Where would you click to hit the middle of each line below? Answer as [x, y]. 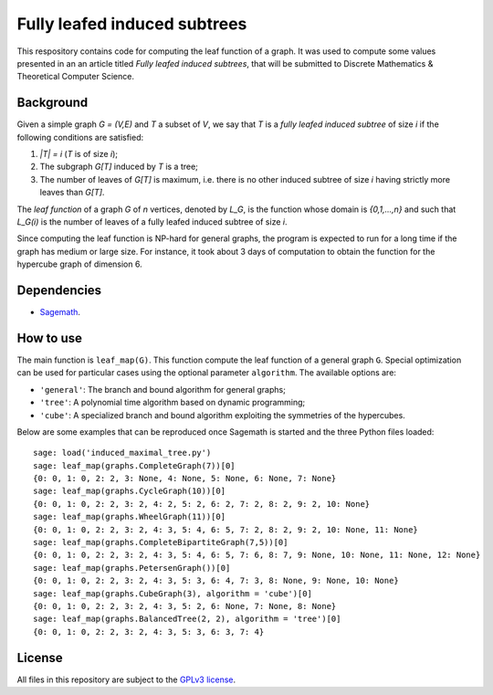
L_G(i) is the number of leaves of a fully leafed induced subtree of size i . [152, 221]
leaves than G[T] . [72, 193]
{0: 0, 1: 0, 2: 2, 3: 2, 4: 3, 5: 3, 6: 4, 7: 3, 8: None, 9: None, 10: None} [216, 581]
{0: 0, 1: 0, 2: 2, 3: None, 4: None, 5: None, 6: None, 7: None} [185, 479]
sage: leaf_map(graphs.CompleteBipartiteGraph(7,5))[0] [161, 542]
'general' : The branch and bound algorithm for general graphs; [163, 389]
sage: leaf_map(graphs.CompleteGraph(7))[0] [135, 465]
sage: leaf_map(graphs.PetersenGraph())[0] [132, 568]
